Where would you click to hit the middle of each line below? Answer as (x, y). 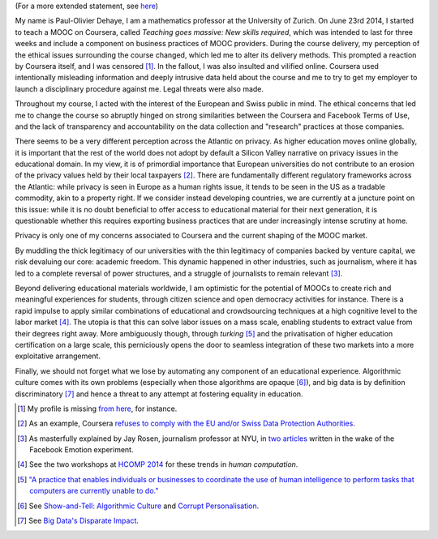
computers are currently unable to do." (94, 491)
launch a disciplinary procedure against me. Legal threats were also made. (139, 88)
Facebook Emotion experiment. (82, 450)
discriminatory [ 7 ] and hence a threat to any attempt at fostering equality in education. (159, 394)
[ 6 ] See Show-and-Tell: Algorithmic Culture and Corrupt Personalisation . (138, 506)
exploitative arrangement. (58, 356)
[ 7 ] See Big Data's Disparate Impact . (78, 521)
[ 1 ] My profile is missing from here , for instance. (97, 409)
